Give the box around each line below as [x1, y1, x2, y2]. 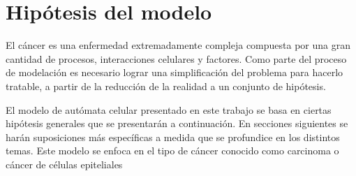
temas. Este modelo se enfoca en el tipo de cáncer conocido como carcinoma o [6, 143, 339, 158]
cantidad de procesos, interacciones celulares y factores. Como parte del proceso [6, 51, 347, 66]
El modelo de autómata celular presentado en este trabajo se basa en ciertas [6, 102, 332, 117]
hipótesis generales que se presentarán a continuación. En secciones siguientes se [6, 116, 348, 131]
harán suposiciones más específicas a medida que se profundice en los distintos [6, 129, 340, 144]
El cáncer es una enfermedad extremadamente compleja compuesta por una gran [6, 38, 351, 52]
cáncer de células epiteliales [6, 156, 123, 171]
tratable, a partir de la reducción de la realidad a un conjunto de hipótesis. [6, 78, 326, 93]
